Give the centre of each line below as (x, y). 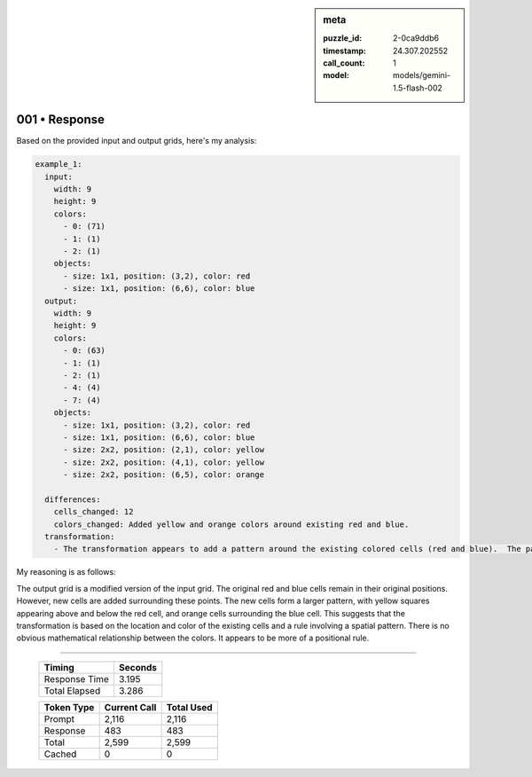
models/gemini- (422, 75)
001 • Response (61, 120)
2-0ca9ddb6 (416, 38)
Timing (59, 667)
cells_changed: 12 (94, 512)
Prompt (59, 718)
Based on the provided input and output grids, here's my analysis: (137, 141)
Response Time (77, 679)
